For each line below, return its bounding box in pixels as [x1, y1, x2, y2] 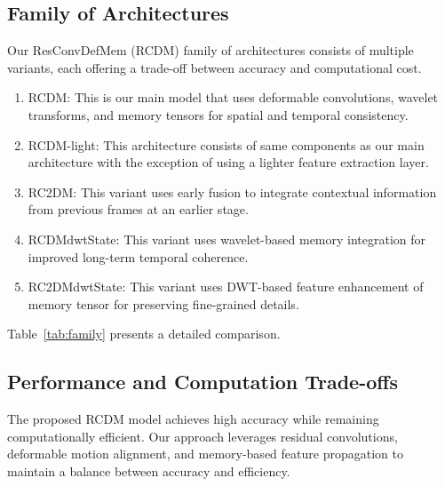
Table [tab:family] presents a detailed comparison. [7, 324, 281, 343]
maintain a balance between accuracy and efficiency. [7, 461, 290, 480]
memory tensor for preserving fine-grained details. [28, 294, 299, 313]
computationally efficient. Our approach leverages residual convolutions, [7, 426, 398, 445]
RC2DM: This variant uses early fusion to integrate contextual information [28, 182, 437, 201]
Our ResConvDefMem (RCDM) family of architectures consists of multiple [7, 41, 414, 60]
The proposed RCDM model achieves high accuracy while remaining [7, 410, 379, 428]
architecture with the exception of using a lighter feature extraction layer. [28, 153, 429, 171]
